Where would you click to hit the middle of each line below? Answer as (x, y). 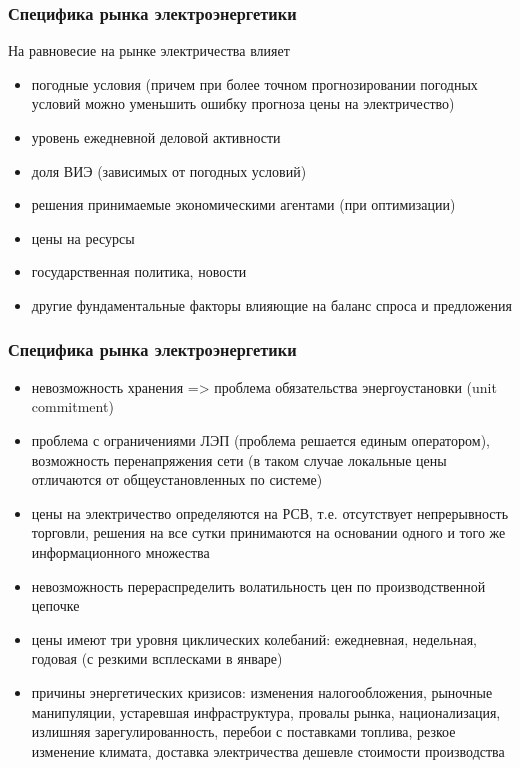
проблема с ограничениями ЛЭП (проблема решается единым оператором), (260, 439)
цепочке (55, 605)
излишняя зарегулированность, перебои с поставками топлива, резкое (243, 731)
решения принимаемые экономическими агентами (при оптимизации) (243, 204)
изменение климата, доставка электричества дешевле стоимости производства (268, 750)
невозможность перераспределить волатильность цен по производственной (258, 585)
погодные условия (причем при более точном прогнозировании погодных (254, 83)
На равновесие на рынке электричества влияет (149, 50)
